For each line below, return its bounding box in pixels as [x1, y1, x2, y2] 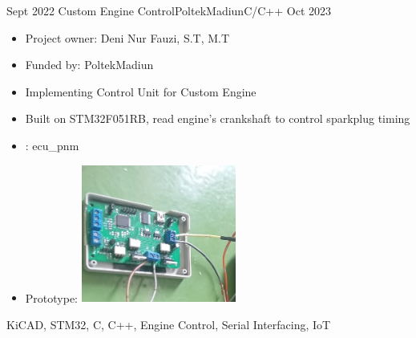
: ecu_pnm [25, 136, 79, 153]
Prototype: [25, 289, 78, 306]
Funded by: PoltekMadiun [25, 56, 154, 73]
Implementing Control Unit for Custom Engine [25, 83, 256, 100]
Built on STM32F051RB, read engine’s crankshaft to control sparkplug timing [25, 110, 410, 127]
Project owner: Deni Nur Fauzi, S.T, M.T [25, 29, 230, 46]
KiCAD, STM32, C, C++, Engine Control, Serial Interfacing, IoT [6, 316, 331, 332]
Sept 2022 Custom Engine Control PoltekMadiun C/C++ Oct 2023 [6, 2, 332, 18]
